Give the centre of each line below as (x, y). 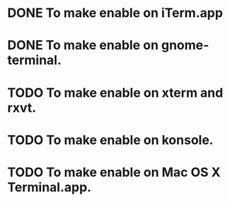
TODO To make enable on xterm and (115, 93)
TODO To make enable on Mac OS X (114, 172)
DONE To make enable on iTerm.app (115, 13)
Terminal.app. (50, 187)
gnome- (185, 46)
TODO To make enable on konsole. (110, 140)
